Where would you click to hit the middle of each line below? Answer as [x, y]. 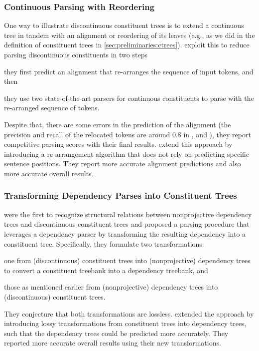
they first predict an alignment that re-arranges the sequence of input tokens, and [129, 71]
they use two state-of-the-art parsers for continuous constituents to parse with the [129, 98]
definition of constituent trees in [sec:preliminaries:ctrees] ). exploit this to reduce [127, 45]
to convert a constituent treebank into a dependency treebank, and [106, 270]
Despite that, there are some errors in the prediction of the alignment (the [118, 124]
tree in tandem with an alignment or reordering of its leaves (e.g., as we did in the [129, 35]
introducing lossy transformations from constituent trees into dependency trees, [125, 323]
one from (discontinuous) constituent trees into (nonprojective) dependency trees [127, 260]
